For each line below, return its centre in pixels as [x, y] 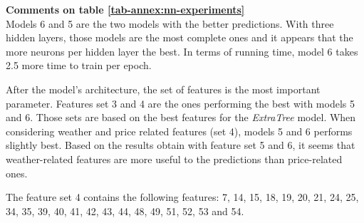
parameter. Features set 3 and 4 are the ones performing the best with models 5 [180, 103]
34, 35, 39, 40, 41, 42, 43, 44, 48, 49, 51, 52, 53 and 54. [125, 211]
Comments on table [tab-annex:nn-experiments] [125, 9]
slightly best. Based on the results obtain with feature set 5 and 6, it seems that [181, 145]
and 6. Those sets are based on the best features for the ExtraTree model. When [181, 117]
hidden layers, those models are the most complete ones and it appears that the [180, 37]
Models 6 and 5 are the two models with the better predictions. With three [170, 23]
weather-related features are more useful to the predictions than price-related [174, 159]
